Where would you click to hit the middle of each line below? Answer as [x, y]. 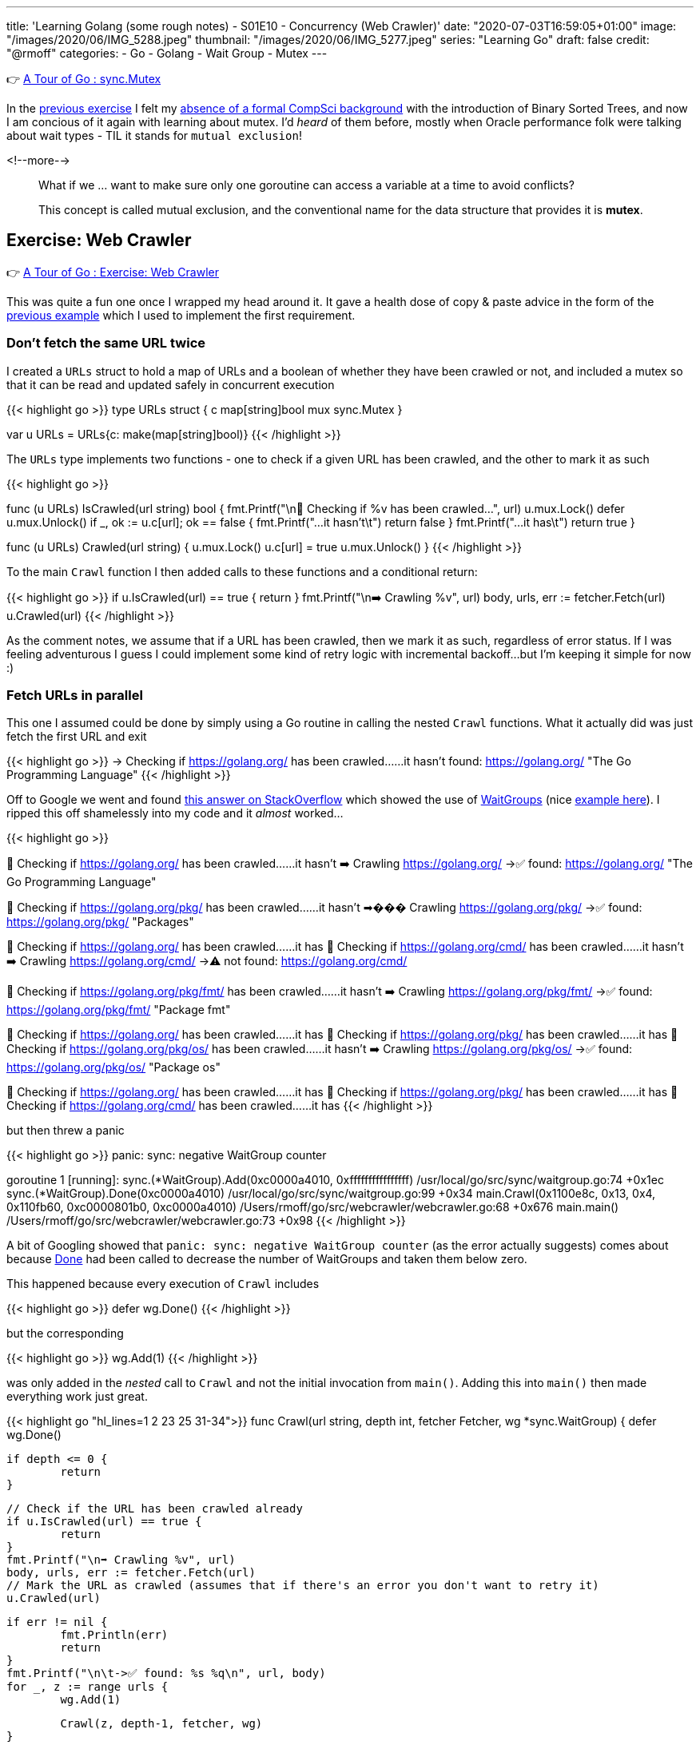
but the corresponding [65, 1334]
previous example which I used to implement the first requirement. [181, 315]
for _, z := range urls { [87, 1687]
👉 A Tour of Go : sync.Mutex [84, 79]
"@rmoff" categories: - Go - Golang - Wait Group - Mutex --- [167, 53]
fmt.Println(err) [114, 1635]
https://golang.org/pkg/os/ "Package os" [113, 1067]
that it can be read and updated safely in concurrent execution [171, 384]
